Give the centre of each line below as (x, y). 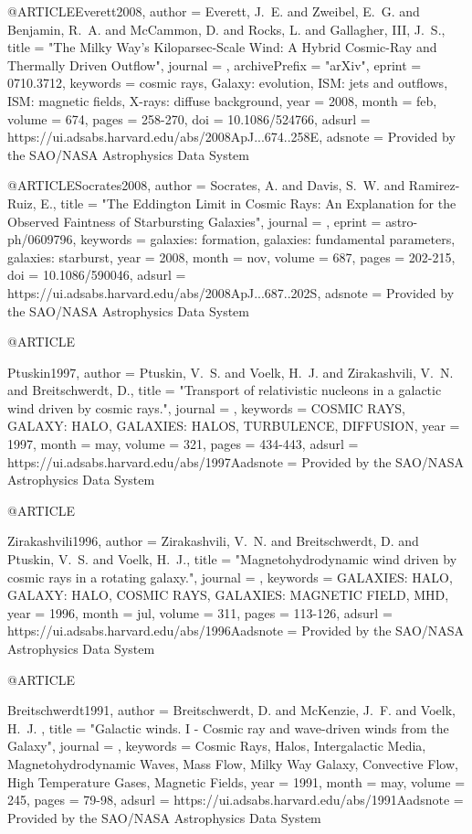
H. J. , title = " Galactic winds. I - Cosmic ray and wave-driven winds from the (228, 727)
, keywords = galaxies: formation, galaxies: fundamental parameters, (264, 239)
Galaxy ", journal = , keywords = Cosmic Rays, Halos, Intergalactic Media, (217, 746)
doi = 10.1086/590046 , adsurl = (97, 275)
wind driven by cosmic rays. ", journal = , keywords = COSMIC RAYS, (206, 407)
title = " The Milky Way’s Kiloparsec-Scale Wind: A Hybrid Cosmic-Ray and (222, 47)
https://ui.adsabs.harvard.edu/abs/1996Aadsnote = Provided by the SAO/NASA (236, 631)
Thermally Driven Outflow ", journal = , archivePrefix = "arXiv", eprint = (215, 64)
